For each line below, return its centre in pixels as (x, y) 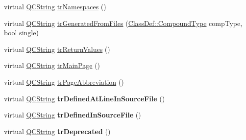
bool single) (21, 33)
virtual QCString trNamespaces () (55, 6)
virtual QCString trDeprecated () (57, 131)
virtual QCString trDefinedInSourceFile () (73, 115)
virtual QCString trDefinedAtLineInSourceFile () (85, 98)
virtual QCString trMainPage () (52, 65)
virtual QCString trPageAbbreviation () (64, 82)
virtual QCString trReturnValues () (57, 49)
